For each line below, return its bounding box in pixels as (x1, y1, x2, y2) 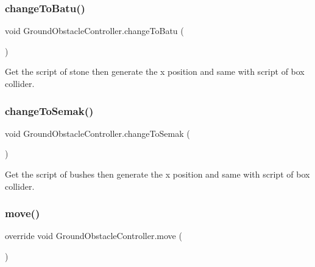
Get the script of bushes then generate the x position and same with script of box (5, 168, 310, 180)
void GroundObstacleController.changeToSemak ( (5, 127, 190, 139)
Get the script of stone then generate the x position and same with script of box (5, 65, 305, 78)
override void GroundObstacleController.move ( (5, 229, 182, 242)
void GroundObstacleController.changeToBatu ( (5, 24, 184, 37)
